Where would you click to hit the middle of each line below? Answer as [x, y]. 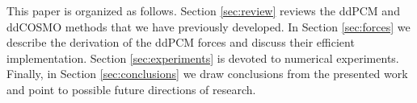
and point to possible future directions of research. [131, 89]
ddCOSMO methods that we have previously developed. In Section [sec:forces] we [208, 26]
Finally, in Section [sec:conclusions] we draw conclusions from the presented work [207, 74]
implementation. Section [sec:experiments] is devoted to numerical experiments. [203, 58]
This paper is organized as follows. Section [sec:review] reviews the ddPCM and [203, 10]
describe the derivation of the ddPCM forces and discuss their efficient [181, 42]
